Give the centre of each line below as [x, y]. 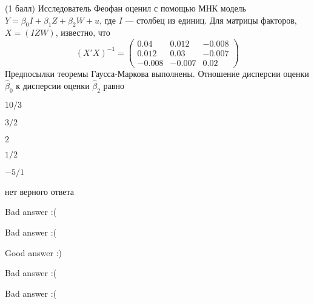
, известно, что [83, 32]
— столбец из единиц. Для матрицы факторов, [211, 20]
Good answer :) [33, 252]
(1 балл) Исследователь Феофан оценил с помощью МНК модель [125, 8]
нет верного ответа [39, 191]
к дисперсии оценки [53, 85]
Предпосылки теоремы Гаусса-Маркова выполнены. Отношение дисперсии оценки [157, 74]
